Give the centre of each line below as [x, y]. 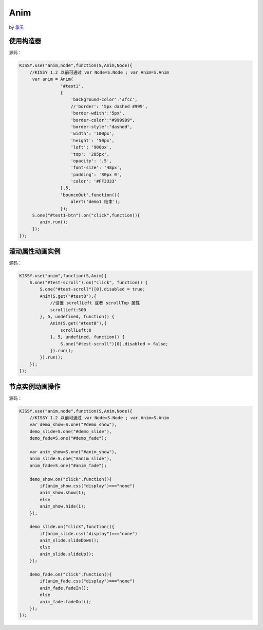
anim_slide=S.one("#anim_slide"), [71, 459]
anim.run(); [54, 222]
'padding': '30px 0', [96, 174]
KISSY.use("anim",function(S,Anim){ [63, 276]
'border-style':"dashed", [102, 127]
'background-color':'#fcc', [104, 99]
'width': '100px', [93, 134]
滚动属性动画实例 [35, 251]
